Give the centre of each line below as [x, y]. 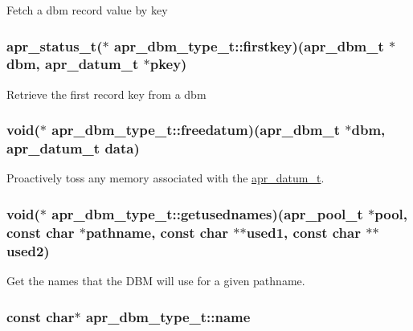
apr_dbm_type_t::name [168, 316]
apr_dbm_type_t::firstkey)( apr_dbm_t [249, 45]
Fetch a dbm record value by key [87, 10]
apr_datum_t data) [73, 148]
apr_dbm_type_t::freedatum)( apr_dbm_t [196, 130]
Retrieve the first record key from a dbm [106, 94]
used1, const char [303, 232]
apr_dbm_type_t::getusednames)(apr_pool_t [207, 213]
